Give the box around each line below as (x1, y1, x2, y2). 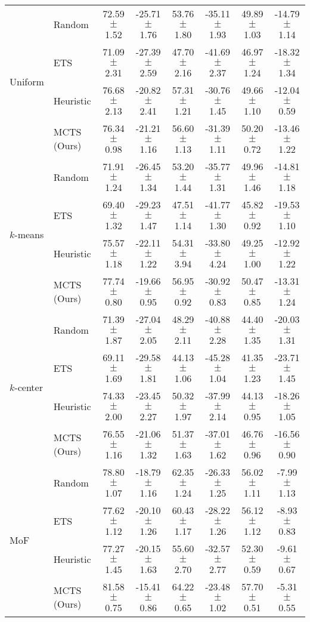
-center (14, 380, 43, 394)
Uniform (10, 74, 44, 88)
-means (14, 227, 44, 241)
